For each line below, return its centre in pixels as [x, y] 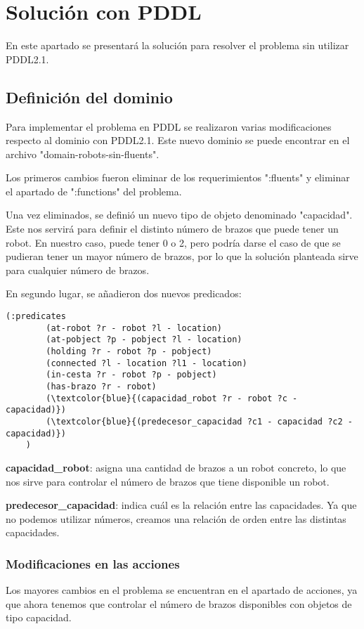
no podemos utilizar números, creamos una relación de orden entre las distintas [176, 518]
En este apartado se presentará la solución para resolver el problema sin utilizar [177, 45]
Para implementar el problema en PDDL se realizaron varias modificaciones [169, 126]
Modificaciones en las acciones [93, 563]
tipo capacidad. [39, 617]
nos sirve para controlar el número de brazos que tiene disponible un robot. [168, 481]
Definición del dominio [89, 97]
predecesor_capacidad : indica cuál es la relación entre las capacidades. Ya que [181, 505]
